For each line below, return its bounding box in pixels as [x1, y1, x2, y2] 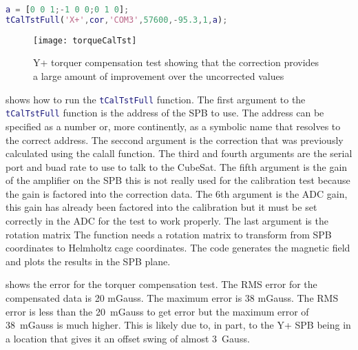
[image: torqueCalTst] [33, 35, 137, 45]
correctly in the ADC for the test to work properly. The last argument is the [6, 214, 328, 228]
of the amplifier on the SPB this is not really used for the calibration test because [6, 173, 350, 187]
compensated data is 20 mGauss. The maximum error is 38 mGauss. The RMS [6, 291, 339, 305]
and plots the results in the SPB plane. [6, 254, 171, 268]
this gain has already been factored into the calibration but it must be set [6, 200, 317, 214]
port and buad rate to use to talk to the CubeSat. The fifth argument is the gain [6, 159, 348, 174]
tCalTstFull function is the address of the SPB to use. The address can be [6, 105, 324, 120]
